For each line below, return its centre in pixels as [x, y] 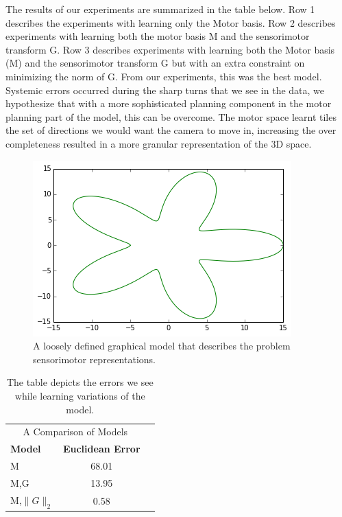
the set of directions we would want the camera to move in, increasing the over [171, 130]
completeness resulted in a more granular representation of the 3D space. [159, 143]
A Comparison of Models [75, 432]
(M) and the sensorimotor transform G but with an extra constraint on [155, 63]
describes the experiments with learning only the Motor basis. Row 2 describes [171, 22]
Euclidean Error [101, 449]
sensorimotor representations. [94, 359]
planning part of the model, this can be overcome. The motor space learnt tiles [171, 116]
